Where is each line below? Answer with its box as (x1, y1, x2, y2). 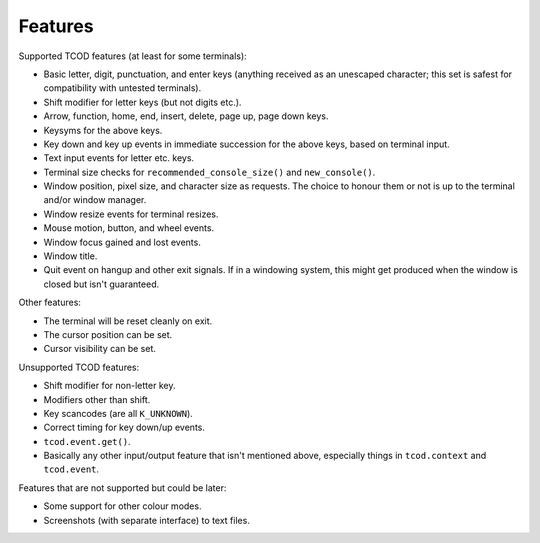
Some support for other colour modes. (43, 500, 202, 512)
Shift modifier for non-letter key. (43, 380, 176, 392)
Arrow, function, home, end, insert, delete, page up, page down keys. (43, 110, 329, 122)
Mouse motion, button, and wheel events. (43, 222, 215, 234)
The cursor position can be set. (43, 328, 173, 340)
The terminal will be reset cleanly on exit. (43, 315, 213, 327)
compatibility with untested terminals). (43, 82, 202, 94)
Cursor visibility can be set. (43, 343, 157, 355)
